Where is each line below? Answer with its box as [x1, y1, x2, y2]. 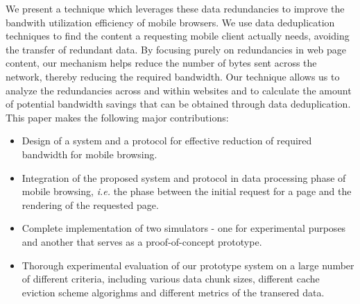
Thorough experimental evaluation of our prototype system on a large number [22, 257, 354, 272]
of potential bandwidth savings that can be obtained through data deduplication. [6, 96, 351, 111]
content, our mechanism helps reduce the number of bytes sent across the [6, 56, 317, 70]
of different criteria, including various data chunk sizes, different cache [22, 271, 320, 286]
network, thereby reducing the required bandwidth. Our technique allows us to [6, 69, 340, 83]
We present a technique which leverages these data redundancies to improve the [6, 1, 345, 15]
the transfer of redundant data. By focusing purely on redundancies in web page [6, 42, 347, 56]
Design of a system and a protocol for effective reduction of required [22, 133, 312, 148]
